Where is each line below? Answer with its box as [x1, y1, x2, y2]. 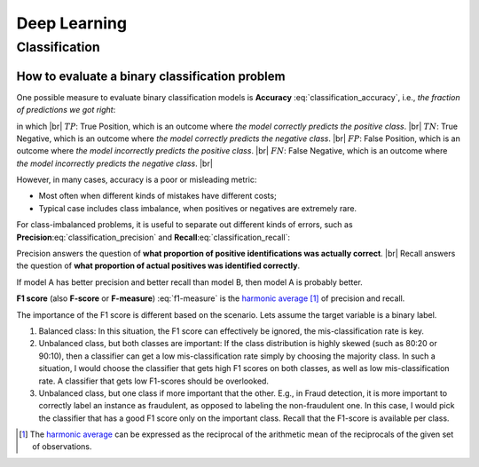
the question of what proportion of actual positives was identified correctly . [16, 260, 301, 271]
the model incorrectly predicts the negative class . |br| [16, 158, 213, 169]
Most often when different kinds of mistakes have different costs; [38, 191, 277, 202]
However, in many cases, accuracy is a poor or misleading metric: [16, 174, 257, 186]
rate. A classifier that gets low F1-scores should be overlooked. [38, 376, 270, 386]
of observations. [32, 441, 92, 452]
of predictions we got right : [16, 105, 116, 115]
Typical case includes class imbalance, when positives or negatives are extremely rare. [38, 202, 357, 213]
